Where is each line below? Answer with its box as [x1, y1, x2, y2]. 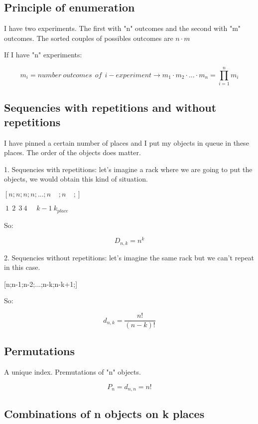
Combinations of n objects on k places [4, 406, 205, 421]
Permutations [4, 343, 75, 359]
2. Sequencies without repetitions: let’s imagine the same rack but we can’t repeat [4, 252, 255, 262]
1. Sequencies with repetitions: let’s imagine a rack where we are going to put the [4, 164, 253, 174]
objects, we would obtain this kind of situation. [4, 174, 148, 184]
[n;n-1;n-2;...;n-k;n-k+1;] [4, 278, 78, 289]
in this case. [4, 262, 40, 272]
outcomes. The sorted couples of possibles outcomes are [4, 32, 173, 43]
